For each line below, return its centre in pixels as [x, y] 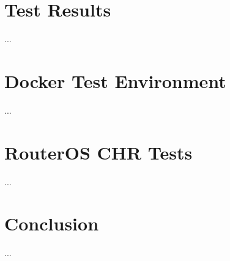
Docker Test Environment [115, 80]
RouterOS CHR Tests [98, 152]
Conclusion [52, 223]
